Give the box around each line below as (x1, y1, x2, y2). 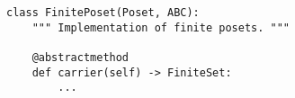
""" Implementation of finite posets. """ (31, 21, 290, 34)
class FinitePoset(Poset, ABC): (6, 6, 200, 19)
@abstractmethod (31, 50, 130, 64)
